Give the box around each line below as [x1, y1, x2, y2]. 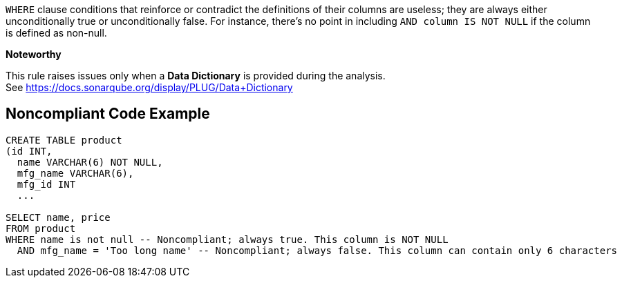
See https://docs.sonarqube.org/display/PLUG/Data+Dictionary [6, 81, 293, 93]
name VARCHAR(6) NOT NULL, [17, 156, 163, 168]
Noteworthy [6, 48, 62, 60]
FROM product [6, 222, 76, 234]
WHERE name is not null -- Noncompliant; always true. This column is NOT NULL [6, 233, 449, 245]
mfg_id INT [17, 178, 76, 190]
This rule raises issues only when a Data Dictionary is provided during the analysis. [6, 70, 386, 81]
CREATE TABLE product [6, 134, 122, 146]
